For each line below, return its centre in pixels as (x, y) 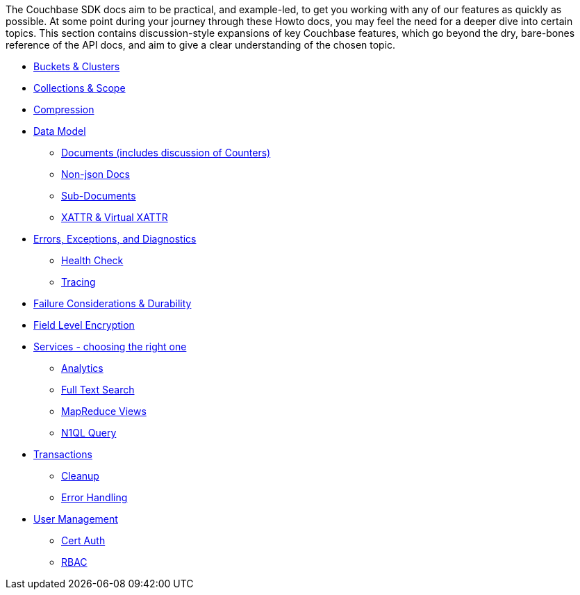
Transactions (63, 454)
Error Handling (94, 497)
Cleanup (80, 476)
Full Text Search (98, 390)
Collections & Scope (80, 88)
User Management (76, 519)
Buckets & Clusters (77, 66)
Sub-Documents (99, 196)
